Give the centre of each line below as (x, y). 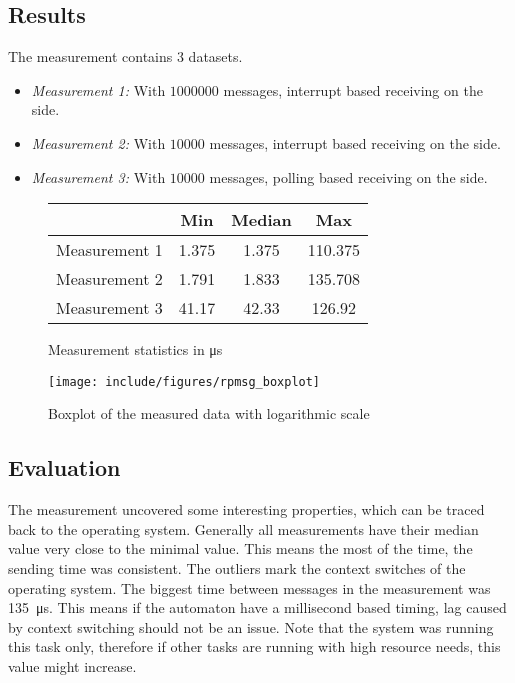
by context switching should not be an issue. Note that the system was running (251, 626)
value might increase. (72, 665)
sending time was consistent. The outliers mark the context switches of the (237, 568)
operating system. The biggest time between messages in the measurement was (249, 587)
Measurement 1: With (98, 89)
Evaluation (64, 467)
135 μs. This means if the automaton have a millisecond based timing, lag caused (257, 607)
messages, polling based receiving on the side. (348, 176)
